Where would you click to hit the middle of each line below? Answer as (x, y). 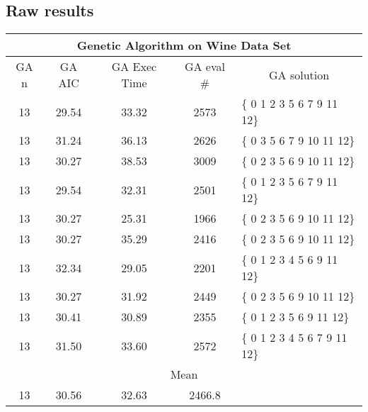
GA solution (299, 74)
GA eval (205, 67)
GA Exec (134, 67)
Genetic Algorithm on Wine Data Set (184, 45)
